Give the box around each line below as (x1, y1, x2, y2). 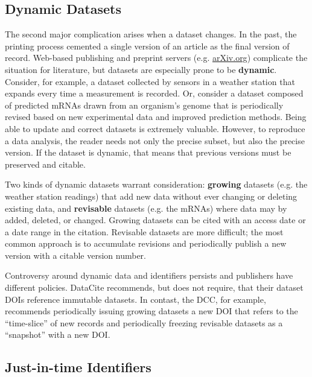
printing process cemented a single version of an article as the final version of (5, 39, 290, 52)
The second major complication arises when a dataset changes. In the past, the (5, 28, 297, 40)
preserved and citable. (5, 157, 86, 170)
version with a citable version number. (5, 249, 146, 261)
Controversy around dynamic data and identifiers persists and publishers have (5, 269, 293, 282)
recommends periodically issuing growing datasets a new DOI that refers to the (5, 305, 298, 317)
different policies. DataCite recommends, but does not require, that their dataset (5, 281, 304, 294)
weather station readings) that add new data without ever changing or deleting (5, 189, 298, 202)
